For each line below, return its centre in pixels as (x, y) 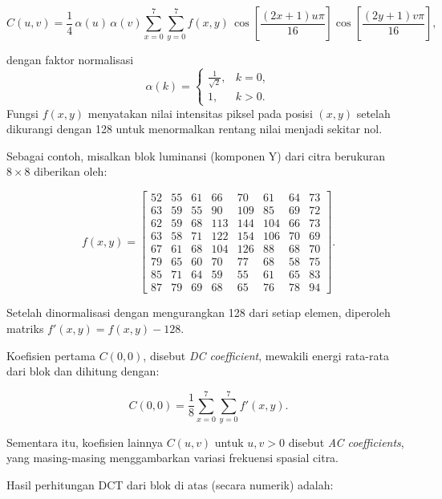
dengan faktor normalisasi (70, 60)
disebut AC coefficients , (346, 442)
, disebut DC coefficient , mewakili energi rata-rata (266, 355)
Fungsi (22, 113)
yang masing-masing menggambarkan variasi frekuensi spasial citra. (173, 458)
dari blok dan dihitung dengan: (83, 371)
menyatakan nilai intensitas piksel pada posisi (200, 113)
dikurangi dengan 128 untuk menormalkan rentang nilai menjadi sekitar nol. (195, 129)
